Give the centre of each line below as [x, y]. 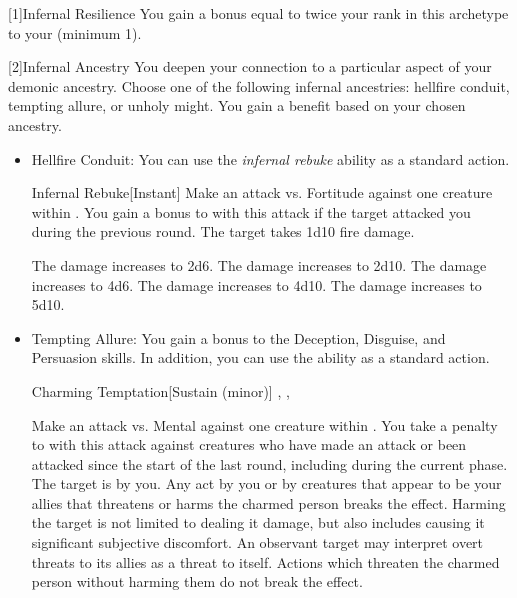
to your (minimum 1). [75, 32]
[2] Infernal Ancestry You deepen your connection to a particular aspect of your [250, 66]
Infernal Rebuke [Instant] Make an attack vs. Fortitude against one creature [262, 192]
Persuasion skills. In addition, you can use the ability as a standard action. [260, 357]
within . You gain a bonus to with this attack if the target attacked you [251, 211]
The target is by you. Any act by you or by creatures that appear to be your [266, 483]
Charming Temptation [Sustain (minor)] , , [160, 390]
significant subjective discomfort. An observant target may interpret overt [257, 542]
